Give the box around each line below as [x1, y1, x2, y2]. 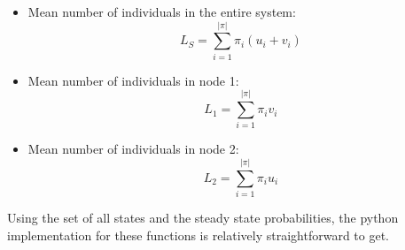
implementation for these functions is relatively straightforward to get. [7, 225, 390, 244]
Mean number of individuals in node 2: [27, 140, 239, 158]
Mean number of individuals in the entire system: [27, 3, 296, 20]
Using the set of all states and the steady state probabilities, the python [7, 208, 399, 227]
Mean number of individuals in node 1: [27, 71, 239, 89]
